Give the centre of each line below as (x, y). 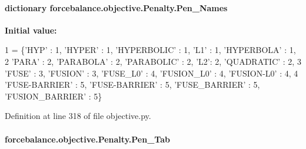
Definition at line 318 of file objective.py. (78, 116)
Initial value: (31, 30)
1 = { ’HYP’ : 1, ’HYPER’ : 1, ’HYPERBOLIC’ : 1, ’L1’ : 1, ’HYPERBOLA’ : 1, (150, 50)
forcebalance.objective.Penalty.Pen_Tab (87, 139)
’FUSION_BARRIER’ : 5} (54, 96)
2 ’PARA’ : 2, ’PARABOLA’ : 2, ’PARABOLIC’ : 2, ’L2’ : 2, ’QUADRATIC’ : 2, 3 (153, 61)
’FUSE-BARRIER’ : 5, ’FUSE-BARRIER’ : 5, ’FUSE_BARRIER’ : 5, (132, 85)
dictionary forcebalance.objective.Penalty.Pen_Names (116, 7)
